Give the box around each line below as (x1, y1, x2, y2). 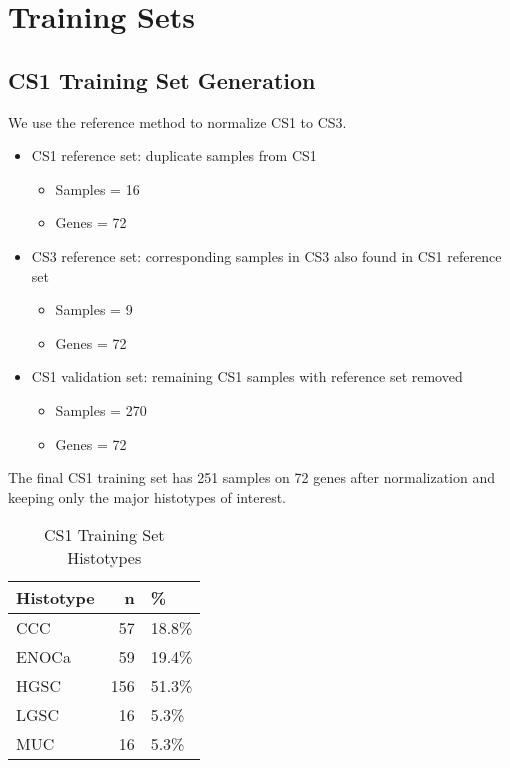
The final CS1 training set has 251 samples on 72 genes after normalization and (8, 467, 495, 488)
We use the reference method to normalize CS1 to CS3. (8, 111, 347, 132)
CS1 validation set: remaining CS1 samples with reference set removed (31, 366, 463, 387)
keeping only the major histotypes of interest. (8, 486, 286, 507)
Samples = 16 (55, 178, 140, 199)
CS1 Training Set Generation (8, 64, 316, 95)
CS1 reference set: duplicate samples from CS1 (31, 145, 317, 166)
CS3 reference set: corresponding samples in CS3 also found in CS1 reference (31, 245, 502, 266)
